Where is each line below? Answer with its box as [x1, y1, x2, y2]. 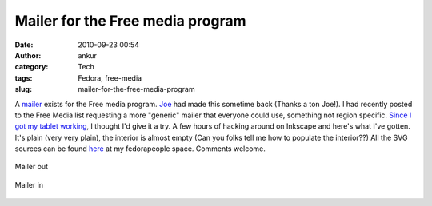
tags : [14, 73, 33, 83]
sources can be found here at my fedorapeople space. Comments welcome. [14, 144, 266, 153]
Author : [14, 50, 42, 60]
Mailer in [14, 180, 44, 189]
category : [14, 62, 49, 72]
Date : [14, 40, 34, 50]
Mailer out [14, 162, 48, 172]
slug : [14, 85, 32, 94]
